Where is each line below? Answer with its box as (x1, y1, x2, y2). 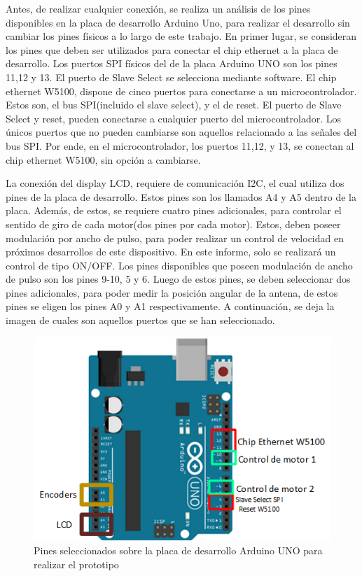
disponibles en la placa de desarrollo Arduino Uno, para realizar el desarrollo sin (6, 15, 350, 29)
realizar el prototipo (34, 556, 119, 571)
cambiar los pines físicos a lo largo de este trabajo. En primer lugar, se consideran (6, 29, 357, 43)
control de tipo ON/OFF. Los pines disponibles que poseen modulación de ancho (6, 258, 353, 272)
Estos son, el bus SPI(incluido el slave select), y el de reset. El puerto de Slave (6, 97, 342, 112)
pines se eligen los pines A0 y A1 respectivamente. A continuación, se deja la (6, 299, 335, 314)
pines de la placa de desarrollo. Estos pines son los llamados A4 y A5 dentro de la (6, 189, 357, 204)
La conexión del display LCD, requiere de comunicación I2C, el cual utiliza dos (6, 176, 344, 190)
